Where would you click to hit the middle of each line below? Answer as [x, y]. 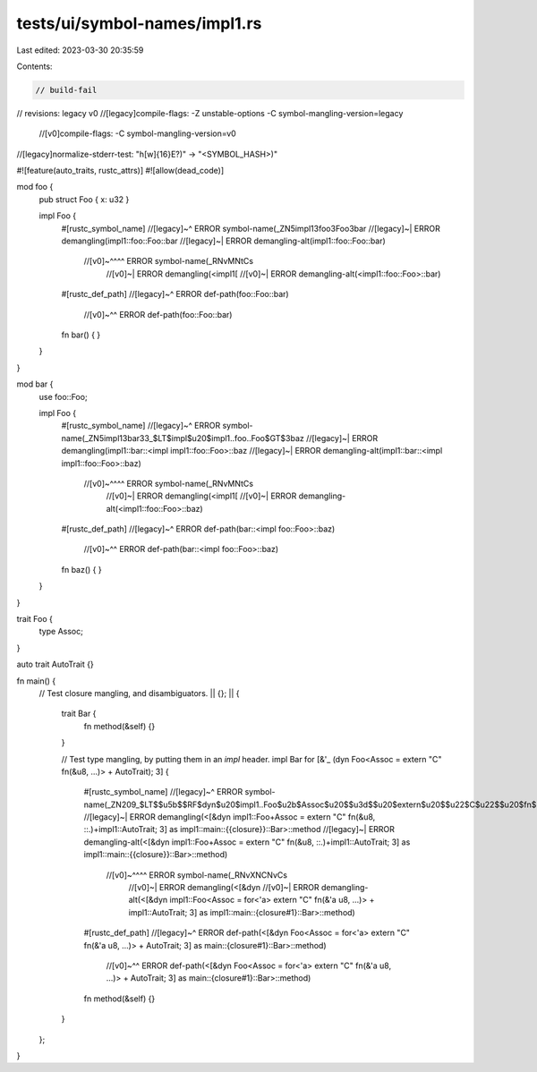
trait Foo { [35, 619]
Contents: [34, 66]
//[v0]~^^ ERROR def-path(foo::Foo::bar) [158, 314]
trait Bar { [79, 714]
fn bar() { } [81, 335]
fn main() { [36, 681]
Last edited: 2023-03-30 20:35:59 [80, 50]
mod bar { [35, 384]
